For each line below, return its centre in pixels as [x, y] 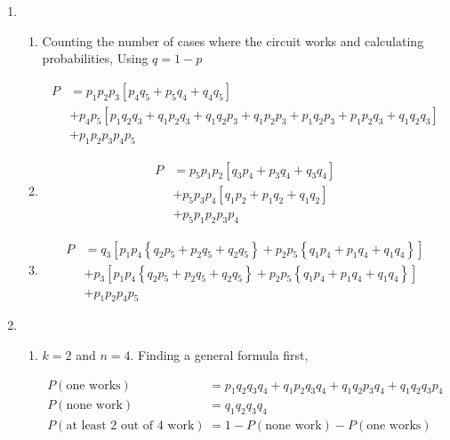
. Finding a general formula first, [219, 355]
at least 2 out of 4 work [130, 426]
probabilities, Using [95, 58]
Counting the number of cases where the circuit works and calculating [233, 40]
